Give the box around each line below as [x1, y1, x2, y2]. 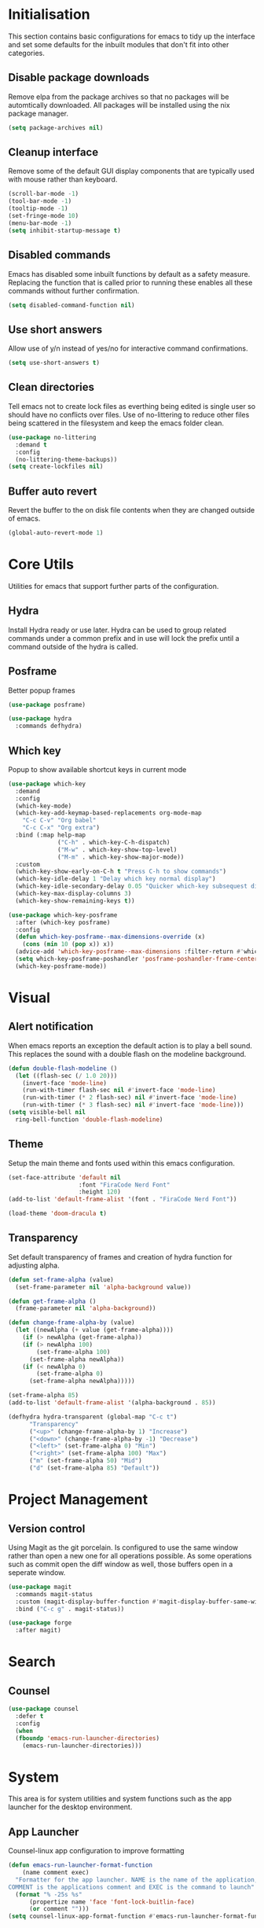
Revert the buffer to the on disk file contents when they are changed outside [8, 506, 255, 515]
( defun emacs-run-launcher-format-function [8, 1861, 153, 1869]
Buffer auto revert [8, 484, 97, 498]
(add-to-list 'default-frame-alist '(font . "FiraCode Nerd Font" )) [8, 1195, 237, 1204]
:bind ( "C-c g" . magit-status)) [15, 1605, 125, 1613]
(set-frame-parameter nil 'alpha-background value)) [15, 1283, 192, 1291]
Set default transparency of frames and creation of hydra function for [8, 1252, 233, 1261]
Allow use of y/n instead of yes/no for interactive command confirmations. [8, 344, 248, 353]
